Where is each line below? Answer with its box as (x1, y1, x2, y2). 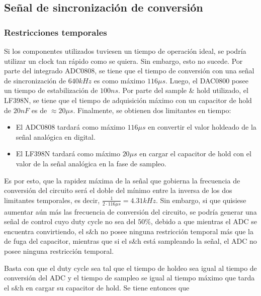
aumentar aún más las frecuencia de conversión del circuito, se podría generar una (4, 206, 257, 217)
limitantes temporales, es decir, (4, 194, 100, 205)
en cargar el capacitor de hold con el (139, 148, 251, 159)
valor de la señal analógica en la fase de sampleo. (16, 158, 166, 168)
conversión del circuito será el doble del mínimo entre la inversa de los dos (4, 185, 232, 195)
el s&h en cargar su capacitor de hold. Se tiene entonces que (4, 282, 190, 292)
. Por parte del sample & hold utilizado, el (118, 85, 248, 95)
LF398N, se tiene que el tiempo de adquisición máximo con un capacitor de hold (4, 94, 252, 105)
